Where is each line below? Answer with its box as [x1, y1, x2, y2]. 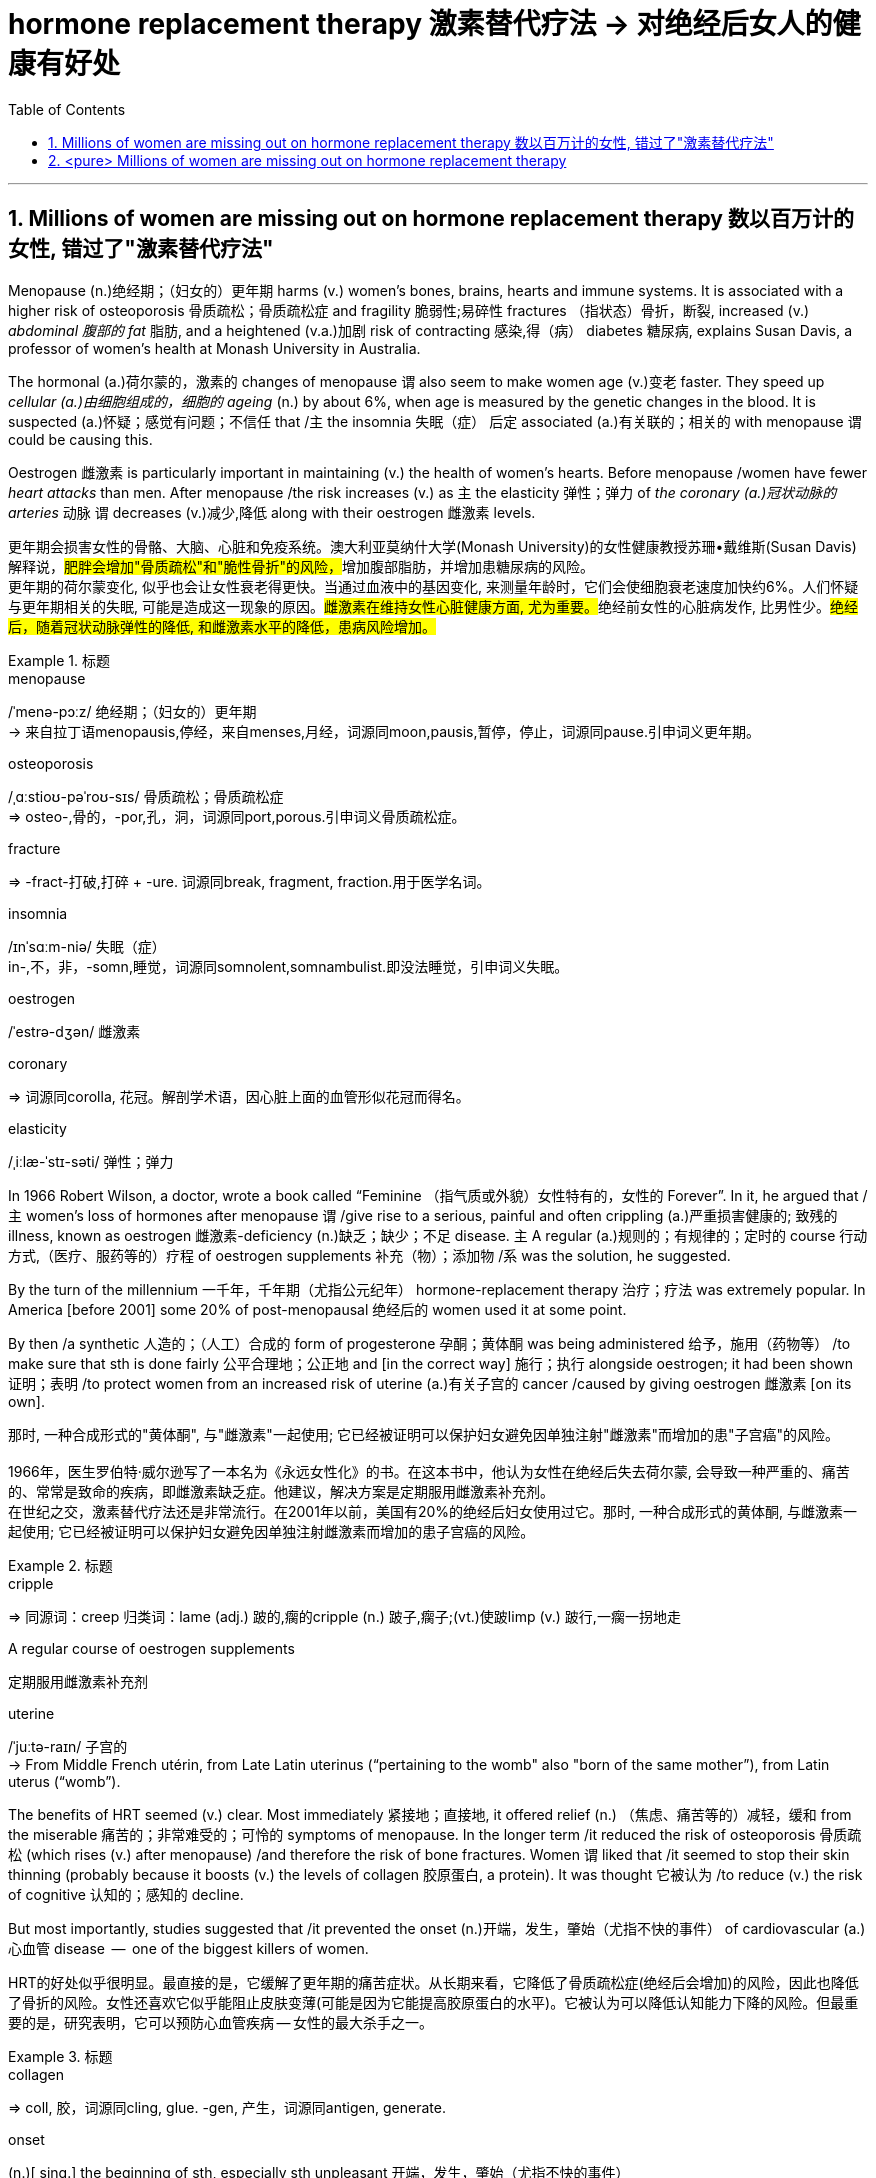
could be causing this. [8, 430, 153, 448]
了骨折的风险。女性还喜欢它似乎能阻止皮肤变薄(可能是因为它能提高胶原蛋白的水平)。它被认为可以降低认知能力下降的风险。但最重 [8, 1993, 859, 2011]
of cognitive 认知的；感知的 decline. [8, 1885, 244, 1903]
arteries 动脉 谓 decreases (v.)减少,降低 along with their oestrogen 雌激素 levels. [8, 503, 536, 521]
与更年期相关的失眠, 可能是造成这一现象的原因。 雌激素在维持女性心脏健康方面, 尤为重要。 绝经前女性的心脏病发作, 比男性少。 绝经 [8, 597, 858, 615]
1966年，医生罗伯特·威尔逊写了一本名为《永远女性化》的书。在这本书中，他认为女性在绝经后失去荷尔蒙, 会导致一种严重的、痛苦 [8, 1462, 850, 1480]
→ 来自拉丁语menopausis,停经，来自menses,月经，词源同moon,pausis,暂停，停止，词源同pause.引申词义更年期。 [8, 722, 760, 740]
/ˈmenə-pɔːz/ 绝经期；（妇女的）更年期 [8, 702, 257, 720]
